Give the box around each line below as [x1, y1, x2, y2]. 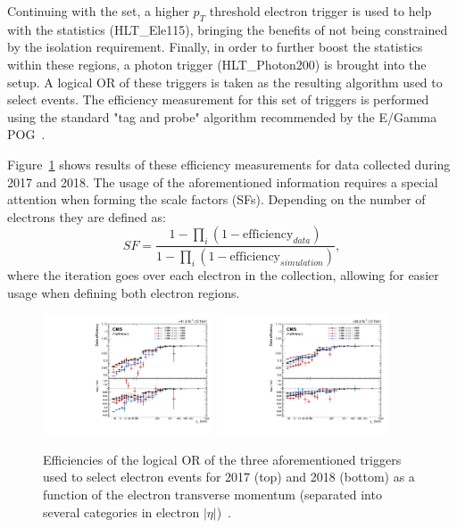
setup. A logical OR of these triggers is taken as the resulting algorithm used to [7, 72, 443, 91]
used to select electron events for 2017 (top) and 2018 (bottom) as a [43, 467, 415, 486]
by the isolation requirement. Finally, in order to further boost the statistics [7, 37, 423, 56]
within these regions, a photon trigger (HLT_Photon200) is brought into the [7, 54, 427, 73]
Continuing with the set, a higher [7, 2, 189, 20]
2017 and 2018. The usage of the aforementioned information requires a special [7, 172, 438, 191]
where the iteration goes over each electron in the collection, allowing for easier [7, 266, 439, 285]
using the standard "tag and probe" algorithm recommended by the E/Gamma [7, 107, 437, 126]
